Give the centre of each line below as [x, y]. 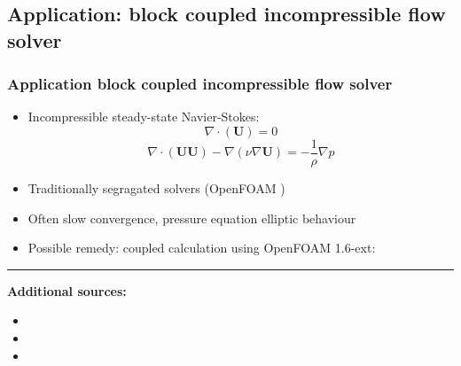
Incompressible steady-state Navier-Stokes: [144, 117]
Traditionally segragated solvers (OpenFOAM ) [156, 188]
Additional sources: [67, 290]
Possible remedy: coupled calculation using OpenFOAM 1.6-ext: [202, 248]
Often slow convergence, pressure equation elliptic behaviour [192, 218]
